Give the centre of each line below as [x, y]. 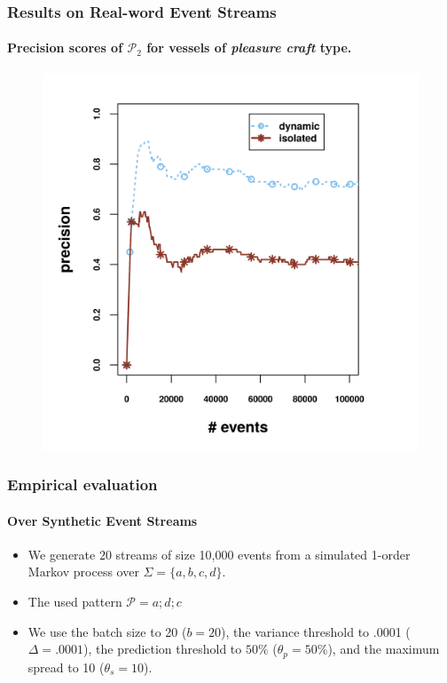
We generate [62, 554]
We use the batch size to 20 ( [107, 631]
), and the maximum [384, 649]
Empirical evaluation [82, 484]
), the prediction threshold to [163, 649]
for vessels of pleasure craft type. [249, 48]
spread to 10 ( [66, 667]
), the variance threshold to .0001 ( [316, 631]
